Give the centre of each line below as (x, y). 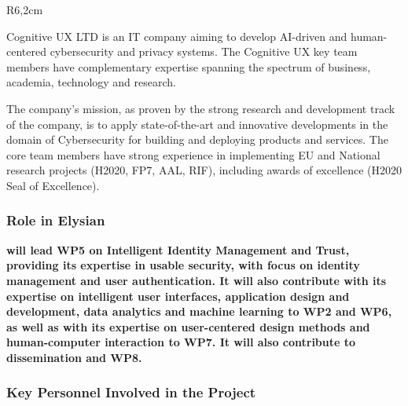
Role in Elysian (56, 220)
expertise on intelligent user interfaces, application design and (178, 296)
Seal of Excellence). (53, 185)
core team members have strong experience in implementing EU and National (193, 154)
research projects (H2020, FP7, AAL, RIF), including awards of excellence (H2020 (204, 170)
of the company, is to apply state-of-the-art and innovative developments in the (197, 124)
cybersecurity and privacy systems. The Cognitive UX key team (204, 51)
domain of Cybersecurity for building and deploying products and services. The (197, 139)
